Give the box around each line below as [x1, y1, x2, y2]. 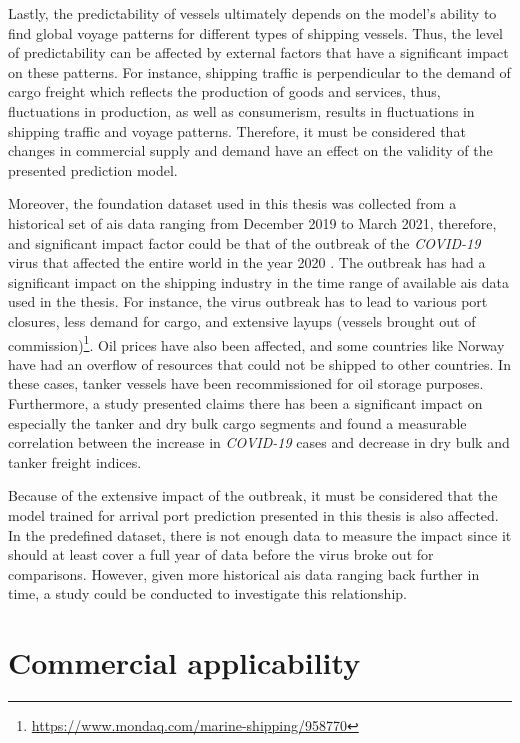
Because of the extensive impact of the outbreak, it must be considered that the [8, 485, 498, 506]
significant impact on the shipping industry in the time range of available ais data [8, 271, 509, 292]
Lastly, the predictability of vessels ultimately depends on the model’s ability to [8, 3, 497, 23]
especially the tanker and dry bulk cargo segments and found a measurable [8, 412, 467, 433]
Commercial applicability [8, 642, 361, 683]
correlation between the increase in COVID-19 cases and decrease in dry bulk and [8, 432, 510, 453]
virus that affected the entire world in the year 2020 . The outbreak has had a [8, 252, 486, 273]
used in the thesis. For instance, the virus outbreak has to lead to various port [8, 291, 488, 312]
